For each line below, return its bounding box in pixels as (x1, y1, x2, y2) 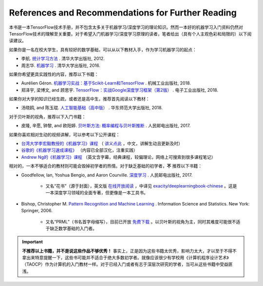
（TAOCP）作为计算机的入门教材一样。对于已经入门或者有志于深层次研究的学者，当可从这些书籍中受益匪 (22, 261, 233, 267)
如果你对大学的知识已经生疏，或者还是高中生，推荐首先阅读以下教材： (9, 96, 150, 102)
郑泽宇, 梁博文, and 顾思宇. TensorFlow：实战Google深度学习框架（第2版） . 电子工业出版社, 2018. (21, 87, 219, 93)
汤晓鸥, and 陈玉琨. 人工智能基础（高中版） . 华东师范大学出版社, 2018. (21, 105, 163, 111)
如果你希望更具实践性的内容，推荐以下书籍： (9, 71, 99, 77)
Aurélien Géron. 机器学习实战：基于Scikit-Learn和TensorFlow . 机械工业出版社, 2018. (21, 80, 191, 86)
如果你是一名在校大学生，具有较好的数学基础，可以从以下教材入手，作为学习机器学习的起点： (9, 47, 197, 52)
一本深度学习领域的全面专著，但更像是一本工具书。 (45, 190, 148, 196)
